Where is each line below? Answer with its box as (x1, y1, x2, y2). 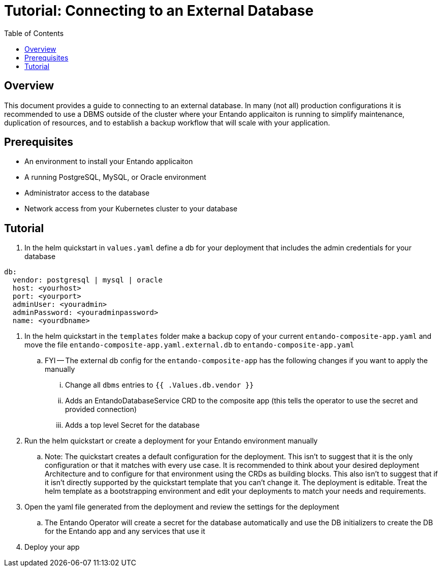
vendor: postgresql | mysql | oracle (12, 276, 163, 284)
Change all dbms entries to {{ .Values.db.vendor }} (65, 380, 254, 390)
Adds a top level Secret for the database (65, 421, 200, 430)
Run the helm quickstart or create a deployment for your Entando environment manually (24, 436, 318, 446)
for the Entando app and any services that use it (45, 527, 205, 536)
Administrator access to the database (24, 188, 150, 198)
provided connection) (65, 405, 137, 414)
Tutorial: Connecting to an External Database (4, 2, 314, 19)
